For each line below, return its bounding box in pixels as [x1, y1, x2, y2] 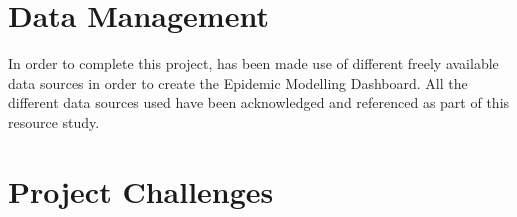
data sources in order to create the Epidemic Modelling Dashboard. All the [8, 72, 468, 93]
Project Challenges [8, 170, 274, 211]
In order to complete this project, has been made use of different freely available [8, 53, 499, 74]
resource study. [8, 111, 100, 132]
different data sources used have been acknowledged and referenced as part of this [8, 92, 510, 113]
